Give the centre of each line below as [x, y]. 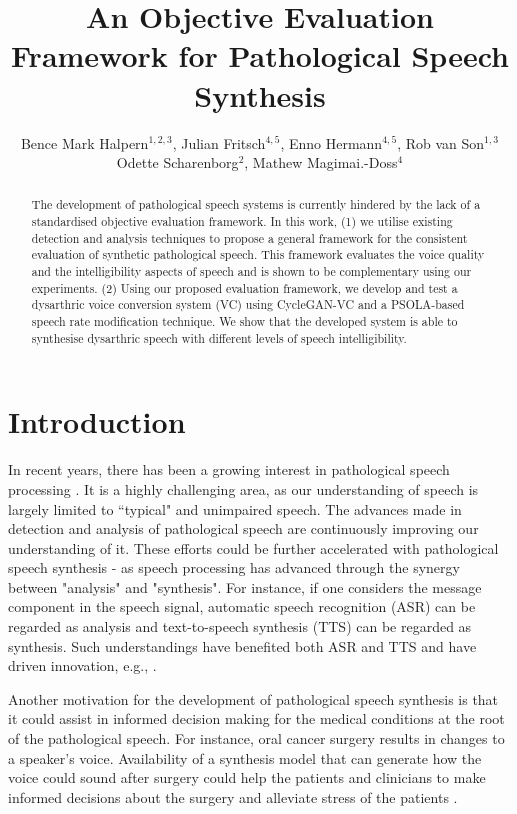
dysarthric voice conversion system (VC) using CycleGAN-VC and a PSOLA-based [248, 304]
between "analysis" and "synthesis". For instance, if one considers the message [245, 586]
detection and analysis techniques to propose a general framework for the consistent [249, 237]
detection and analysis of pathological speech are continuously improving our [243, 528]
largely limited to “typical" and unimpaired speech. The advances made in [235, 508]
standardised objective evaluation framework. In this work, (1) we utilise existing [242, 221]
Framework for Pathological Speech [260, 55]
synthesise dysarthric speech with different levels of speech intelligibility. [219, 337]
